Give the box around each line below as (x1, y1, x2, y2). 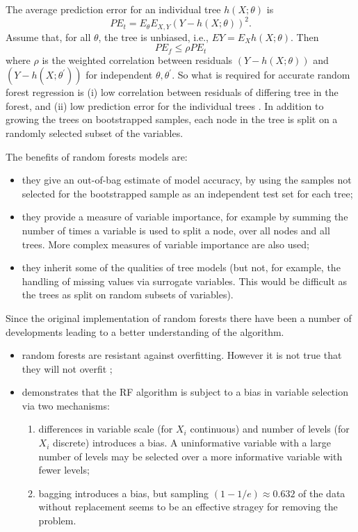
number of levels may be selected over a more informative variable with (38, 449, 343, 463)
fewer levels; (38, 462, 90, 477)
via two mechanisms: (22, 398, 110, 412)
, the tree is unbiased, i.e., (98, 29, 209, 44)
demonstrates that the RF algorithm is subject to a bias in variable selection (22, 385, 348, 399)
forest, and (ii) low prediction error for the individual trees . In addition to (6, 98, 324, 113)
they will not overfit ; (22, 361, 113, 376)
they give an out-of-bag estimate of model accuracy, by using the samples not (22, 172, 352, 187)
